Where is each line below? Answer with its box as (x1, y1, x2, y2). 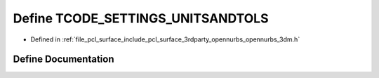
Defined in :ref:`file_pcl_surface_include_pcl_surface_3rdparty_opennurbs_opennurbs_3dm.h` (30, 35, 300, 44)
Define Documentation (13, 53, 114, 65)
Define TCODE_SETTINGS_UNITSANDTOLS (13, 11, 270, 26)
